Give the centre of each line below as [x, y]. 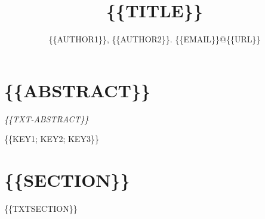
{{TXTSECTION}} [41, 208]
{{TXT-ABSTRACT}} [47, 118]
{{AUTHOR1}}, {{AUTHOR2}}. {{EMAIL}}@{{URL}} [155, 39]
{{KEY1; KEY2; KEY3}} [52, 139]
